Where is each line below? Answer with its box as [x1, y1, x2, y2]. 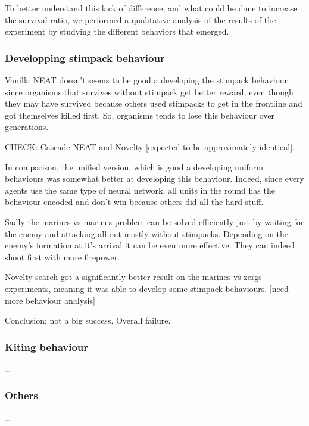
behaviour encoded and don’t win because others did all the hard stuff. [5, 195, 264, 208]
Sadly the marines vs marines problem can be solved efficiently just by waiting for [5, 215, 304, 228]
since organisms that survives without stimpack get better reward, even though [5, 85, 294, 98]
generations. [5, 120, 49, 133]
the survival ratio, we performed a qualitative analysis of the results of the [5, 13, 276, 26]
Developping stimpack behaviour [5, 50, 165, 65]
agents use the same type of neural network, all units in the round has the [5, 184, 275, 196]
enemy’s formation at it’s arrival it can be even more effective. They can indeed [5, 239, 295, 251]
